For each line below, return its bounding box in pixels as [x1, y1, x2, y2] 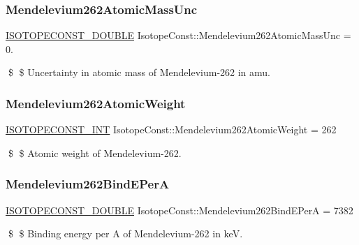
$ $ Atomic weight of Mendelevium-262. [8, 145, 182, 160]
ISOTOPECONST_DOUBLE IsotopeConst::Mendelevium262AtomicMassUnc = [6, 28, 351, 43]
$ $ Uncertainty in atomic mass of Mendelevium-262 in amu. [8, 65, 271, 80]
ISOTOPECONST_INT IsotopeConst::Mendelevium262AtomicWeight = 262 [6, 122, 337, 137]
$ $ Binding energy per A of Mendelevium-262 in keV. [8, 226, 243, 241]
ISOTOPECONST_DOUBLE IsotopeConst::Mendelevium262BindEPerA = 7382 [6, 202, 353, 217]
